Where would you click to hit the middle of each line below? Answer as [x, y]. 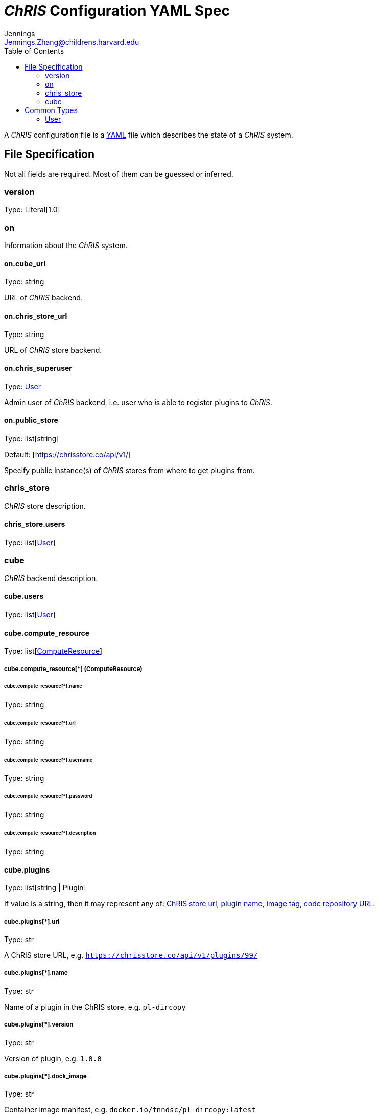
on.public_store [31, 420]
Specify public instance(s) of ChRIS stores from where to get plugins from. [129, 470]
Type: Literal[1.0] [32, 210]
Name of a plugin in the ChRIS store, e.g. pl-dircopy [95, 1007]
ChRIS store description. [45, 506]
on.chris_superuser [38, 368]
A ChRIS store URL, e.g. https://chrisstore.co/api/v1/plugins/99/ [131, 955]
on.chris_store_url [36, 316]
